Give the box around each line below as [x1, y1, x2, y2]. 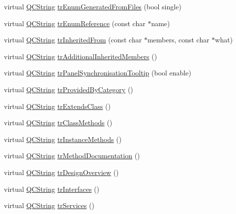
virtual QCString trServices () [4, 200, 94, 211]
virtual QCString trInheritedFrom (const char [4, 35, 142, 45]
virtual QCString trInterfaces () [4, 183, 99, 194]
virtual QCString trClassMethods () [4, 117, 113, 128]
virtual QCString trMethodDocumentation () [4, 150, 140, 161]
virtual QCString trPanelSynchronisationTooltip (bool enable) [4, 68, 191, 78]
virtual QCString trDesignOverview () [4, 167, 119, 177]
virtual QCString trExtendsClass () [4, 101, 111, 111]
